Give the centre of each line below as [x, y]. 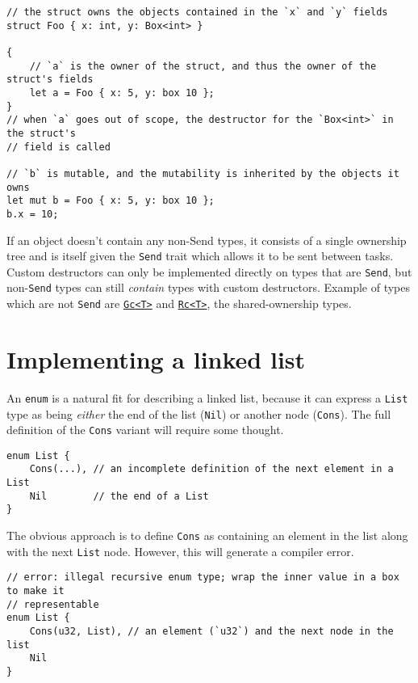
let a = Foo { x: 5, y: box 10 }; [122, 93]
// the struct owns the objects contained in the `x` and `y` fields [197, 12]
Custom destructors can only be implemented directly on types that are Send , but [209, 271]
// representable [53, 604]
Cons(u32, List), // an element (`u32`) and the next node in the [211, 632]
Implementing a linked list [156, 358]
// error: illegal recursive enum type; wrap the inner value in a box [203, 578]
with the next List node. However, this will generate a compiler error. [180, 551]
